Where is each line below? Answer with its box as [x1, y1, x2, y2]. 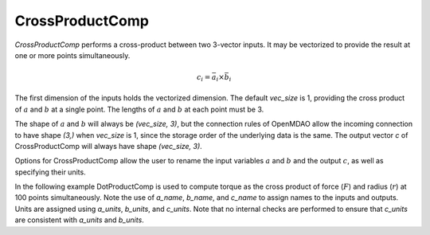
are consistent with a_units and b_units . [14, 215, 145, 225]
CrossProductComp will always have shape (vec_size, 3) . [14, 141, 202, 151]
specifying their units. [14, 167, 87, 177]
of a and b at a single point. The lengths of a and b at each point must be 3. [14, 104, 264, 114]
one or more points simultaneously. [14, 50, 131, 60]
